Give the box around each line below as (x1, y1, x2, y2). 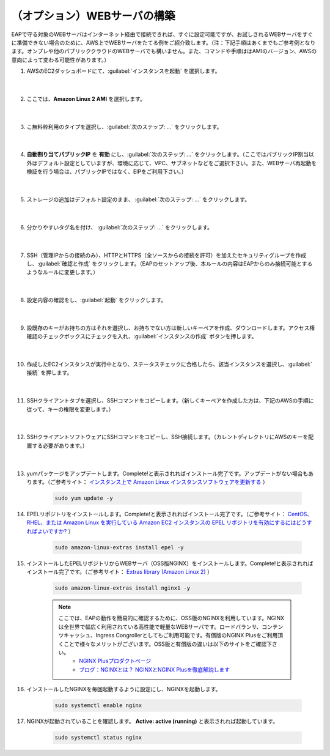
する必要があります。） (31, 442, 88, 449)
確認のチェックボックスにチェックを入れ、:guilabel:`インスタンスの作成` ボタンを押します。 (26, 333, 257, 340)
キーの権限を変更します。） (47, 406, 114, 413)
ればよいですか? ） (26, 527, 74, 535)
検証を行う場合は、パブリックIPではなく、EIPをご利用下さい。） (26, 168, 187, 176)
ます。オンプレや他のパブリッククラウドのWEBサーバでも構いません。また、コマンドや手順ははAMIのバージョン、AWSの (11, 48, 317, 55)
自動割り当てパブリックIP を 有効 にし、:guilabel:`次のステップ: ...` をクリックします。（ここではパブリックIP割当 (26, 150, 309, 158)
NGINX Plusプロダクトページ (79, 658, 152, 665)
